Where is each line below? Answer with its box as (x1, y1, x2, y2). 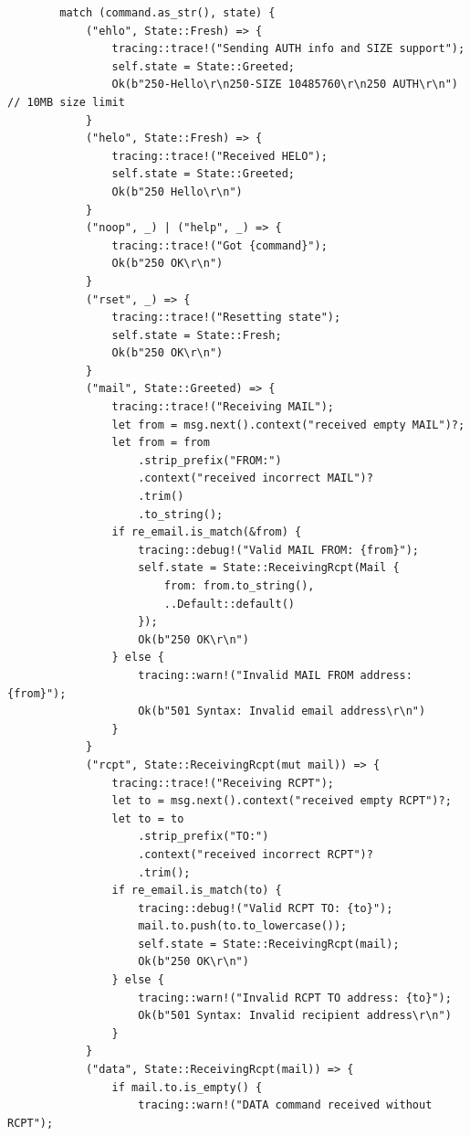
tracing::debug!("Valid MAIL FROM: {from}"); (138, 543, 420, 557)
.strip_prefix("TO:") (138, 830, 269, 844)
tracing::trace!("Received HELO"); (111, 149, 328, 163)
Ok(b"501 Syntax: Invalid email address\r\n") (138, 705, 426, 718)
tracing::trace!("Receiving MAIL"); (111, 400, 334, 414)
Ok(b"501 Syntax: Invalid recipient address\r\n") (138, 1009, 452, 1023)
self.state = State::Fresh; (111, 328, 282, 342)
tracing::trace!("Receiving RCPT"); (111, 776, 334, 790)
